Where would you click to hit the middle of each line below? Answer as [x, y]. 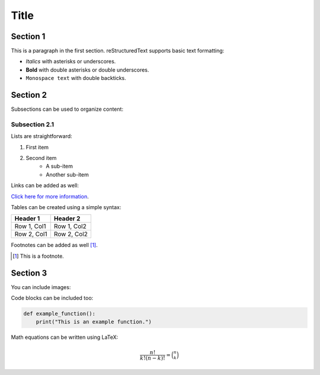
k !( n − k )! [152, 358]
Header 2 [67, 219]
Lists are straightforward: [41, 136]
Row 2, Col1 [31, 234]
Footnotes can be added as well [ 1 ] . [54, 245]
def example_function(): [60, 314]
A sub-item [60, 166]
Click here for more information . [50, 196]
